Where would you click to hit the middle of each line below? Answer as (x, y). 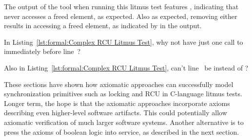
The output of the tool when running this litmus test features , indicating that (121, 6)
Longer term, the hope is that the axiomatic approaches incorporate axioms (117, 103)
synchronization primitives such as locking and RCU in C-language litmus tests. (123, 94)
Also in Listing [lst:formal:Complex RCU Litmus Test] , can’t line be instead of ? (126, 67)
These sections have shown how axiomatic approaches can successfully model (119, 84)
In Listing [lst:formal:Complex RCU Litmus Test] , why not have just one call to (124, 42)
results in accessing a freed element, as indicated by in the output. (103, 26)
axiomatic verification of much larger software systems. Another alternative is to (124, 122)
